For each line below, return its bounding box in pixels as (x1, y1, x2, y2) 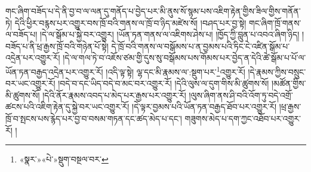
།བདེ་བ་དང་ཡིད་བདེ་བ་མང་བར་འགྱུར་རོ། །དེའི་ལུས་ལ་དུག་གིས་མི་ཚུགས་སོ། (58, 77, 269, 90)
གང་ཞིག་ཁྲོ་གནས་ (248, 16, 301, 29)
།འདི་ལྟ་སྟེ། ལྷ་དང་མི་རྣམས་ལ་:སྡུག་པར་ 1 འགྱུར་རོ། (106, 63, 245, 78)
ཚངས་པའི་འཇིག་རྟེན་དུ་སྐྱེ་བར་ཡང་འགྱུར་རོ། (5, 100, 130, 113)
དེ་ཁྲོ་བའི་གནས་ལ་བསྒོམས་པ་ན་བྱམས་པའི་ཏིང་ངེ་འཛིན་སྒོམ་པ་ (111, 39, 290, 52)
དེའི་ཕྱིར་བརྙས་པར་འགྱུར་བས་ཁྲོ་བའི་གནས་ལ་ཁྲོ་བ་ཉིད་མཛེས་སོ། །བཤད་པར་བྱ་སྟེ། (14, 16, 247, 29)
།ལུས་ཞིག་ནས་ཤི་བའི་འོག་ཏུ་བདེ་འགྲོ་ (189, 88, 293, 101)
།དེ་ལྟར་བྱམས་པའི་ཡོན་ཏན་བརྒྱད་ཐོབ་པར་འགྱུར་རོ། (132, 100, 277, 113)
